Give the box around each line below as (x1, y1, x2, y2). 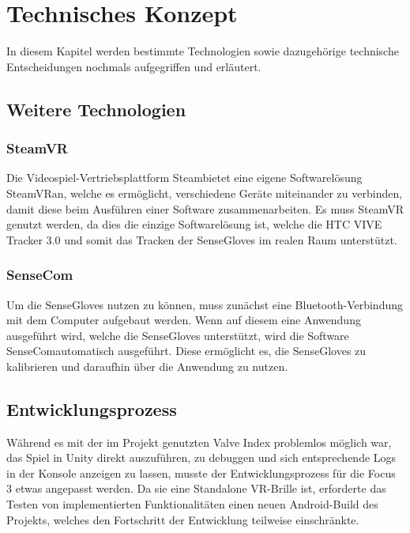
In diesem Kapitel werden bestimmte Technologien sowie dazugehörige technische (6, 43, 399, 59)
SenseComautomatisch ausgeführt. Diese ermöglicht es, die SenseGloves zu (6, 342, 367, 359)
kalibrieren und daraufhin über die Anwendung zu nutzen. (6, 357, 288, 374)
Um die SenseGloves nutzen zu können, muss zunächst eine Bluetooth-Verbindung (6, 296, 403, 312)
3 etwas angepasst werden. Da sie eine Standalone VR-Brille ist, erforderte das (6, 480, 386, 497)
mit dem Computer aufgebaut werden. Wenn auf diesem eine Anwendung (6, 312, 361, 328)
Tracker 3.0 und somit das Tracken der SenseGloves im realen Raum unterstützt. (6, 231, 397, 248)
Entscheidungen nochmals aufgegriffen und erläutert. (6, 58, 261, 74)
